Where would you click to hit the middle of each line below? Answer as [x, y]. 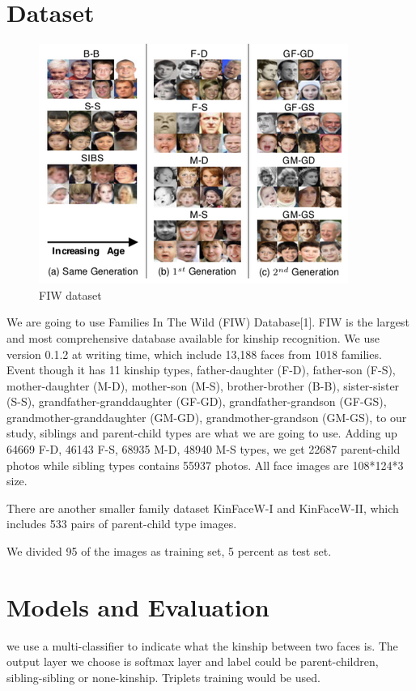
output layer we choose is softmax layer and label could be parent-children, [193, 661]
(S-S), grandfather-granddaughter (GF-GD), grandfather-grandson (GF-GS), [197, 401]
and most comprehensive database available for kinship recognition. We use [193, 337]
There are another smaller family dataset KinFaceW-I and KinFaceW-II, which [203, 508]
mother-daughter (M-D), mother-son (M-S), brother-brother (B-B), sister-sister [203, 385]
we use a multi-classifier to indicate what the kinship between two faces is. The [202, 645]
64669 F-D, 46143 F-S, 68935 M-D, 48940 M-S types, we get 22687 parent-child [204, 449]
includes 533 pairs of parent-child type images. [122, 524]
